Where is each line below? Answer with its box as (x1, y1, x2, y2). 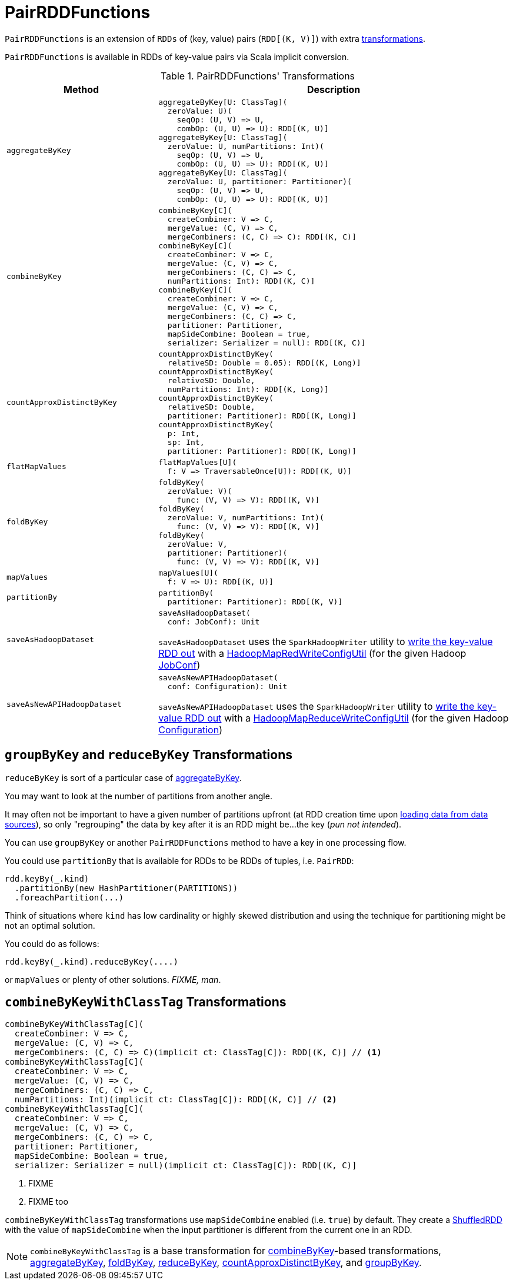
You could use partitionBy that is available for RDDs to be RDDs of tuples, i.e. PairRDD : (5, 855, 354, 866)
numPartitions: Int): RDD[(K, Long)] (167, 384, 329, 394)
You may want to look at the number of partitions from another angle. (5, 790, 272, 801)
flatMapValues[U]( (158, 457, 237, 467)
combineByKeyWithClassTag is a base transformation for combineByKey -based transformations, (30, 1245, 441, 1257)
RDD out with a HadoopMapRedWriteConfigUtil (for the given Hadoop (158, 647, 467, 659)
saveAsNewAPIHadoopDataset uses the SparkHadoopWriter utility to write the (158, 700, 475, 712)
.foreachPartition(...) (14, 892, 124, 902)
